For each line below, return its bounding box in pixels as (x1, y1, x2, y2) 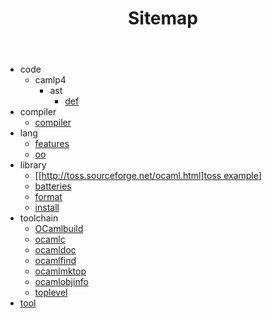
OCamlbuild (34, 223, 84, 235)
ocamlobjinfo (34, 276, 89, 288)
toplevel (34, 287, 68, 299)
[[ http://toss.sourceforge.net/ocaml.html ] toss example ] (34, 170, 262, 182)
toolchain (19, 212, 59, 224)
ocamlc (34, 233, 66, 246)
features (34, 138, 70, 150)
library (19, 159, 47, 171)
